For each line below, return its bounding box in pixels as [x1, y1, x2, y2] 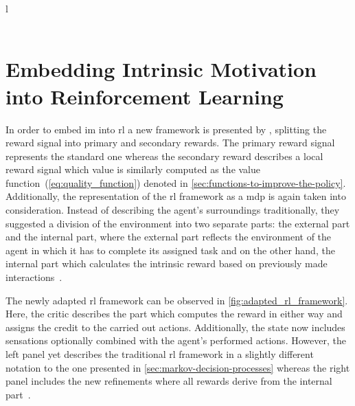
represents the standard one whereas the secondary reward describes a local [5, 148, 323, 163]
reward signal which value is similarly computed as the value [5, 162, 261, 177]
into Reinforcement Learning [5, 82, 284, 110]
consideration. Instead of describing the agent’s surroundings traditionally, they [5, 203, 340, 217]
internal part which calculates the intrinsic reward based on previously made [5, 256, 328, 271]
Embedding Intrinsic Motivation [5, 55, 317, 83]
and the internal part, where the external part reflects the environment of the [5, 229, 332, 244]
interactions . [5, 270, 62, 284]
